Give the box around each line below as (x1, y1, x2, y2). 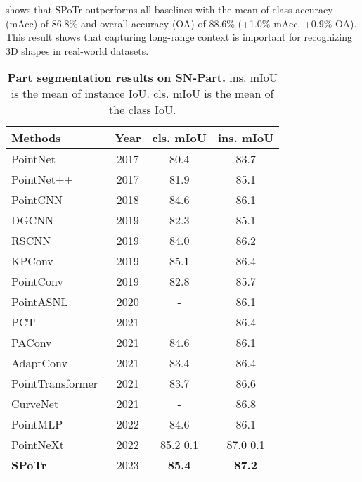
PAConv (11, 334, 52, 351)
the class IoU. (109, 101, 176, 118)
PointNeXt (11, 436, 64, 453)
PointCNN (11, 191, 63, 208)
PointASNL (11, 293, 68, 310)
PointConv (11, 273, 64, 290)
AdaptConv (11, 355, 68, 372)
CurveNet (11, 395, 59, 412)
